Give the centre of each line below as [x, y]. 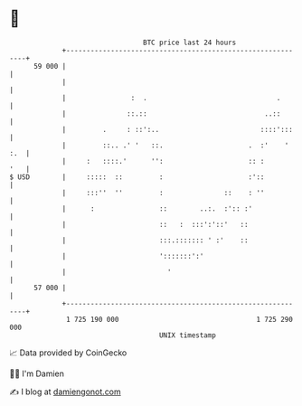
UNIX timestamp [188, 335]
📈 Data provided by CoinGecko [68, 353]
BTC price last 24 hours [190, 42]
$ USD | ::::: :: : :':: [137, 177]
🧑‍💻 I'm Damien [37, 373]
